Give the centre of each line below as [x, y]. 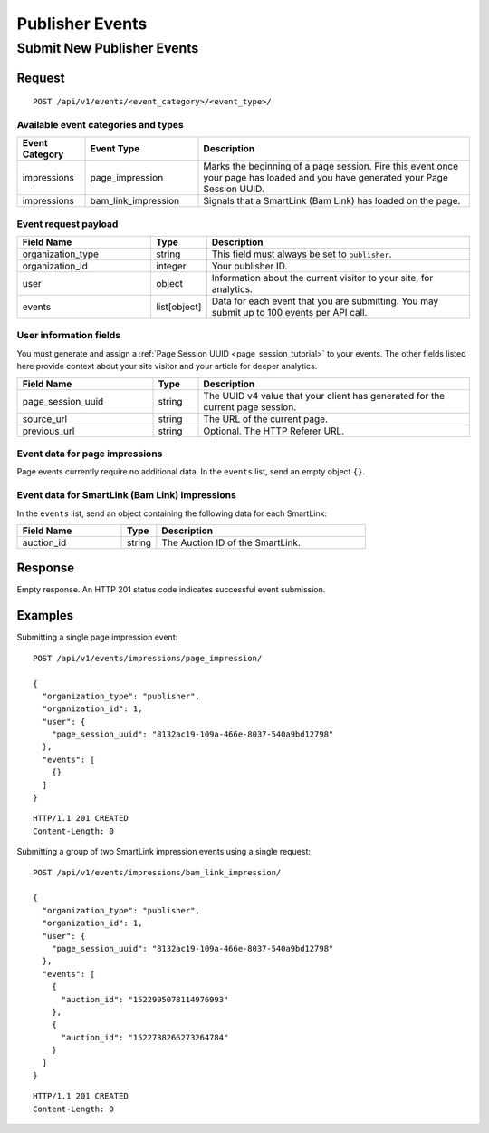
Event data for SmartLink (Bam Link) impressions [127, 495]
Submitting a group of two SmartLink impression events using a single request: [164, 852]
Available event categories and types [101, 124]
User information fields [69, 336]
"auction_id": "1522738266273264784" [145, 1037]
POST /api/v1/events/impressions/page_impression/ [148, 658]
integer [171, 266]
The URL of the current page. [266, 419]
